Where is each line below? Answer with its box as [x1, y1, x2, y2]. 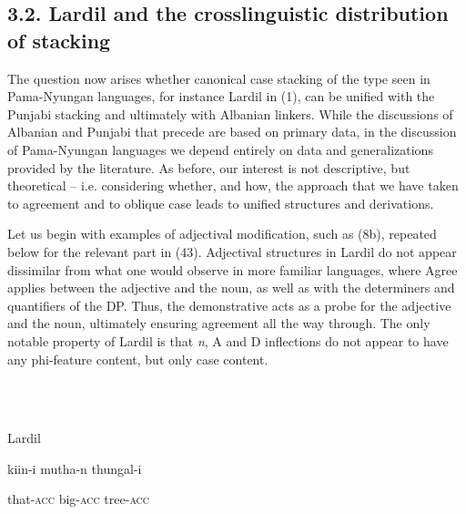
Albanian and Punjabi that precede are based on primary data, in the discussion [7, 122, 457, 141]
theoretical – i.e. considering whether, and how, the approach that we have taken [7, 176, 459, 195]
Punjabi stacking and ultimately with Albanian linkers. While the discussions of [7, 104, 453, 123]
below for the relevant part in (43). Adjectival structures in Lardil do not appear [7, 242, 457, 261]
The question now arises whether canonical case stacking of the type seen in [7, 68, 431, 87]
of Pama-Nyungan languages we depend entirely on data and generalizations [7, 139, 433, 159]
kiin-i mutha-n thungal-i [7, 458, 142, 478]
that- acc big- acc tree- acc [7, 489, 150, 509]
